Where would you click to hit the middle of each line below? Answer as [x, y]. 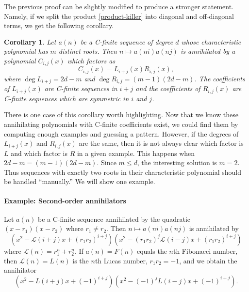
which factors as [91, 60]
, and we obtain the [208, 260]
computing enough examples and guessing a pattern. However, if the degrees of [121, 133]
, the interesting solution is [177, 162]
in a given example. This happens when [136, 153]
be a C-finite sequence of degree [127, 41]
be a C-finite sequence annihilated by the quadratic [114, 219]
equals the [152, 251]
